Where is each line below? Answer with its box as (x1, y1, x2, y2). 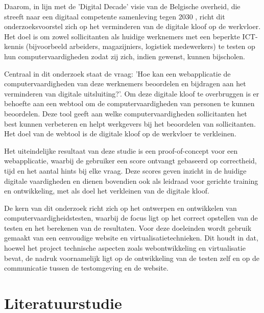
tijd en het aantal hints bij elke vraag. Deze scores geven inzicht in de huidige (4, 165, 247, 176)
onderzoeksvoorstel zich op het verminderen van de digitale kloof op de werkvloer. (4, 21, 261, 32)
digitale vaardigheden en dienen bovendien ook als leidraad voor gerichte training (4, 175, 258, 186)
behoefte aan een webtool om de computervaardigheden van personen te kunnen (4, 98, 255, 109)
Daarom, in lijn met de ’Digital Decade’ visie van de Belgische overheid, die (4, 1, 241, 11)
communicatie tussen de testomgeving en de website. (4, 262, 169, 273)
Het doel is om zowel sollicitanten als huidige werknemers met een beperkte (4, 31, 240, 41)
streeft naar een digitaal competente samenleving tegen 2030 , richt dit (4, 11, 225, 21)
